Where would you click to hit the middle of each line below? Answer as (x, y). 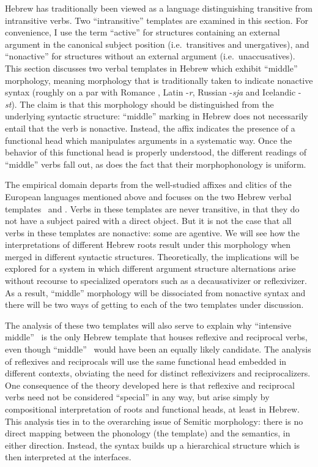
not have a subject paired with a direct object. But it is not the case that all (148, 221)
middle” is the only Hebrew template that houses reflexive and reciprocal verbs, (156, 337)
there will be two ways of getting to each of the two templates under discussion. (154, 304)
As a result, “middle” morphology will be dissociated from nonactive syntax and (155, 292)
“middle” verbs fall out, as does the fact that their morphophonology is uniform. (156, 164)
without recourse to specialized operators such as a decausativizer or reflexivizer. (156, 281)
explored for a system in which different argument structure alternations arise (150, 268)
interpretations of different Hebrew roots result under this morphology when (148, 245)
